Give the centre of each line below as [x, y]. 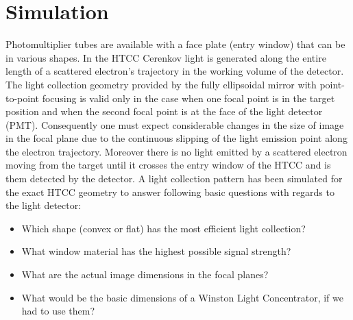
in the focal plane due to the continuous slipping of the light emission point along [176, 138]
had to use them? [58, 311]
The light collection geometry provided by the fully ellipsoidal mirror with [161, 84]
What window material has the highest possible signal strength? [156, 251]
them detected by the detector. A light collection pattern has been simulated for [174, 179]
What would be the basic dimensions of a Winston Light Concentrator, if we [182, 297]
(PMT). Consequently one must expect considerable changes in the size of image [175, 124]
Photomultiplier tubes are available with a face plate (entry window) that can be [175, 44]
